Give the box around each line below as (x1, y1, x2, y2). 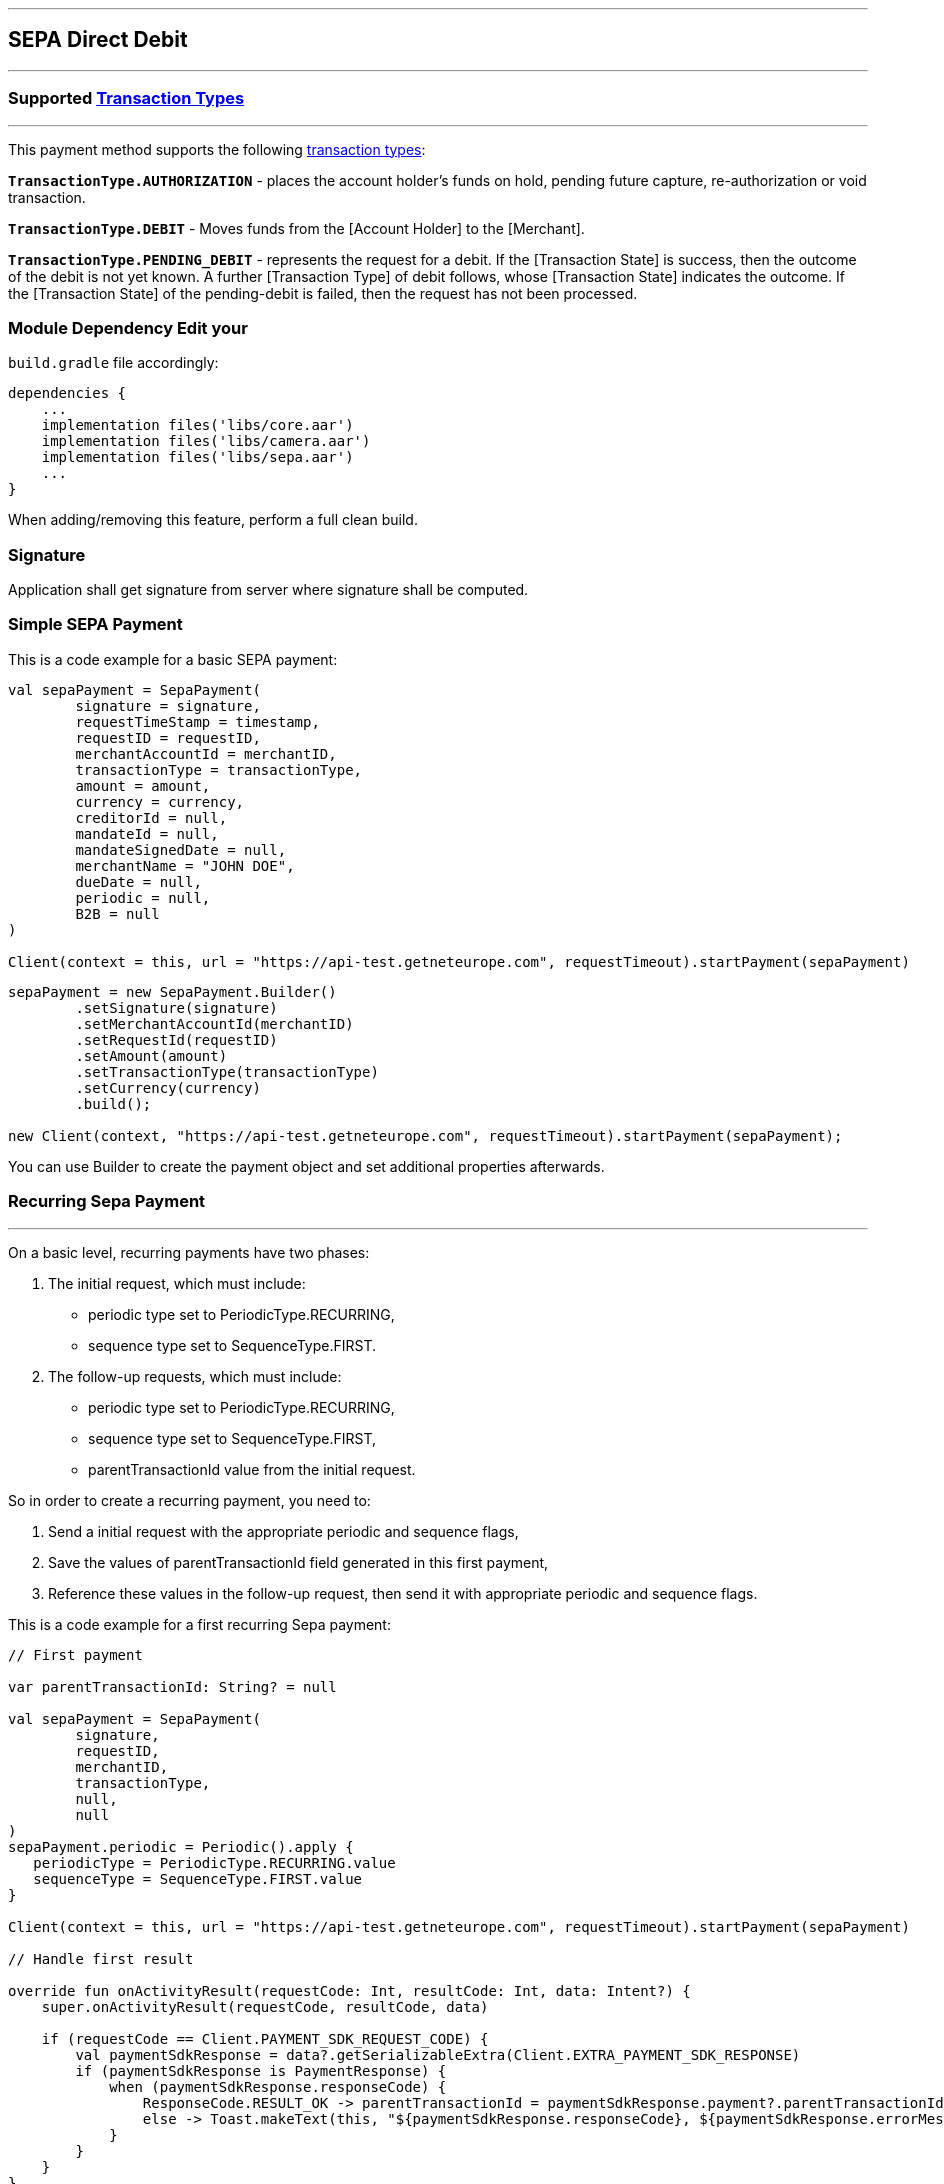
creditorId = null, (75, 809, 228, 826)
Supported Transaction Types (8, 88, 245, 109)
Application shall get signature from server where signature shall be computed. (8, 581, 529, 599)
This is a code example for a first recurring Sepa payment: (8, 1615, 391, 1633)
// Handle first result (8, 1950, 194, 1967)
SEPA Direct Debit (8, 27, 188, 53)
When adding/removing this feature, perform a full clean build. (8, 511, 418, 529)
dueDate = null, (75, 873, 202, 890)
